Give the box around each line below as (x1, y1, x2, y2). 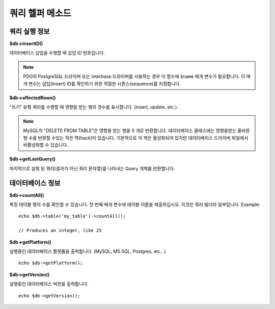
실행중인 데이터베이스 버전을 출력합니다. (9, 281, 89, 287)
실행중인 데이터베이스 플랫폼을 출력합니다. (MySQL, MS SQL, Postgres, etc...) (9, 248, 166, 254)
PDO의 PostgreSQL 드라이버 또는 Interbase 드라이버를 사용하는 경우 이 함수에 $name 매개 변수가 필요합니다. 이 (23, 73, 245, 80)
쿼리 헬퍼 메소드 (9, 8, 71, 19)
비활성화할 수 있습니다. (23, 142, 68, 148)
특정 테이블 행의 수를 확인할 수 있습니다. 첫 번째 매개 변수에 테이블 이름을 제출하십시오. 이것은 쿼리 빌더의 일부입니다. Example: (9, 201, 261, 208)
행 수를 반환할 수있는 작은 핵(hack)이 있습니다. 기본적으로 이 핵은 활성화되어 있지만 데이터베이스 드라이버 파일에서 (23, 135, 249, 141)
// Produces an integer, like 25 (18, 227, 102, 234)
